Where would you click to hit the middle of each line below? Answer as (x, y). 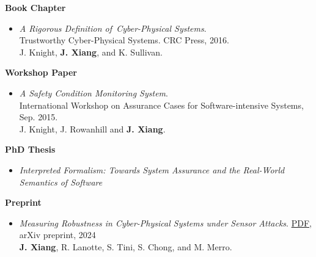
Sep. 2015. (39, 117)
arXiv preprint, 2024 (57, 235)
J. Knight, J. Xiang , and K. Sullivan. (91, 52)
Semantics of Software (61, 182)
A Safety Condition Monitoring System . (94, 92)
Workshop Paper (41, 72)
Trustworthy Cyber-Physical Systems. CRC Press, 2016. (124, 40)
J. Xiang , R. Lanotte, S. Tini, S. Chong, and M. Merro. (126, 246)
